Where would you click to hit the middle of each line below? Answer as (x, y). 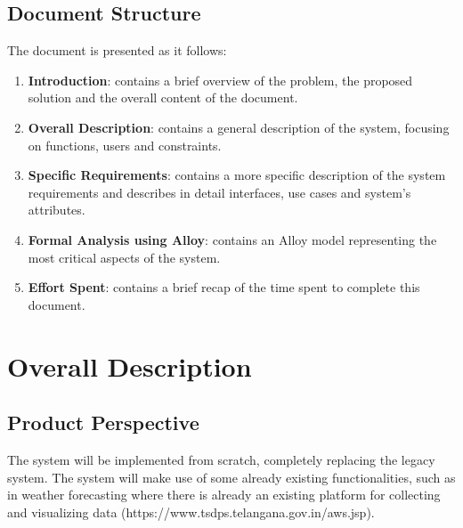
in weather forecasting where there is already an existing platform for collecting (224, 495)
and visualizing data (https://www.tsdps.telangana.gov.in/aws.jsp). (191, 512)
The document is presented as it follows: (117, 50)
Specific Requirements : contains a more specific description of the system (237, 175)
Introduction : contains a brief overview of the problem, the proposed (220, 80)
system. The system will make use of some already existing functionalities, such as (231, 477)
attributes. (57, 210)
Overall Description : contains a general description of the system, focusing (239, 127)
